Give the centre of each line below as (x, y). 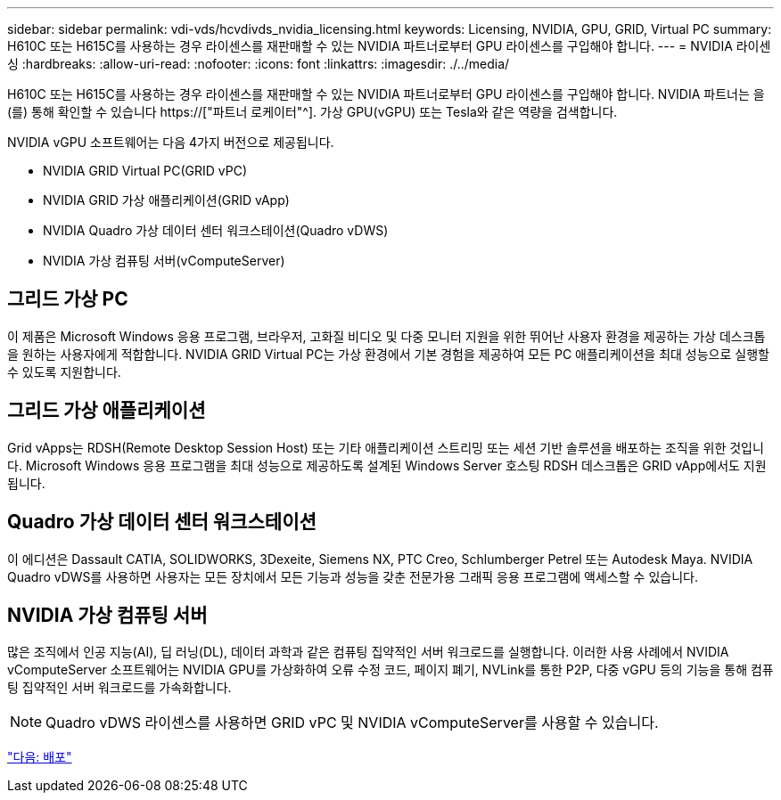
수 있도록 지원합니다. (64, 371)
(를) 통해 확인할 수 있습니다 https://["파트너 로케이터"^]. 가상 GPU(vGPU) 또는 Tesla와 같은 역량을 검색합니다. (312, 112)
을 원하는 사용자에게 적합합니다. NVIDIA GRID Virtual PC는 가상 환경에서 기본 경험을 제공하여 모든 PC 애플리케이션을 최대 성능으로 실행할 (388, 354)
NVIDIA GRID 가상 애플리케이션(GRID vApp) (166, 200)
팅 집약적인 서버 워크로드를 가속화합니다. (119, 688)
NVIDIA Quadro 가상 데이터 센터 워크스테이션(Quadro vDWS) (216, 230)
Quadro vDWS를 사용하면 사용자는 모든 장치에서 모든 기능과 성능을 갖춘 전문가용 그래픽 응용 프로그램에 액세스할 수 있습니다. (353, 576)
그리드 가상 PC (68, 299)
